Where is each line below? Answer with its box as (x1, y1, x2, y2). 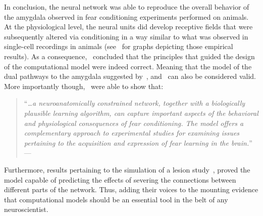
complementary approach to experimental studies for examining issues (24, 127, 240, 138)
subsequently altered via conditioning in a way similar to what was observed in (4, 31, 248, 41)
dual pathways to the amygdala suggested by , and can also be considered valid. (4, 71, 256, 81)
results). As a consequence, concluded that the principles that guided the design (4, 51, 255, 61)
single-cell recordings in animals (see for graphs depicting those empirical (4, 41, 233, 52)
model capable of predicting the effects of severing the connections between (4, 174, 236, 185)
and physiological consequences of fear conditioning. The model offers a (24, 117, 244, 128)
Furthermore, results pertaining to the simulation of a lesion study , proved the (4, 164, 250, 175)
